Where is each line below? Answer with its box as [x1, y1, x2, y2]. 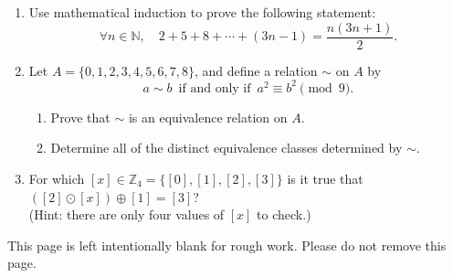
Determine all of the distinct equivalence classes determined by [50, 138, 403, 157]
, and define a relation [194, 60, 318, 80]
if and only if [178, 81, 251, 95]
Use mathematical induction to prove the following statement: [28, 3, 376, 21]
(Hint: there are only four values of [28, 205, 225, 224]
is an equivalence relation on [128, 107, 288, 126]
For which [28, 168, 85, 187]
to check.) [257, 205, 311, 224]
